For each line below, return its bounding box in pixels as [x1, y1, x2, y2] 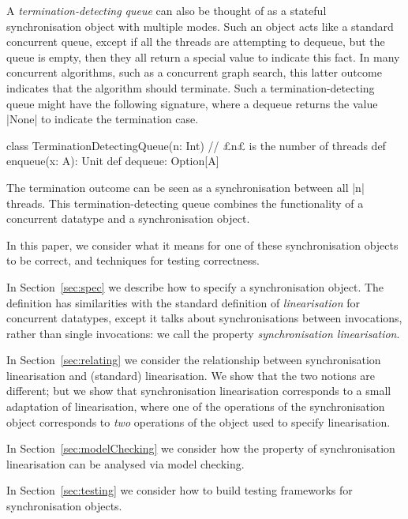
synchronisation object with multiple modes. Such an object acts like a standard [6, 17, 394, 34]
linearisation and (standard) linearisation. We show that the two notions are [6, 367, 375, 383]
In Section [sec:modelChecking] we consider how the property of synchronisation [6, 440, 395, 457]
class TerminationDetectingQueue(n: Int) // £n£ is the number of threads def [6, 137, 386, 153]
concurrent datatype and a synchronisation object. [6, 210, 250, 227]
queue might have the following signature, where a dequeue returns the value [6, 95, 378, 111]
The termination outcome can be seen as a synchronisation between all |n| [6, 179, 365, 195]
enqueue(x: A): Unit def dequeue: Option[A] [6, 152, 219, 169]
